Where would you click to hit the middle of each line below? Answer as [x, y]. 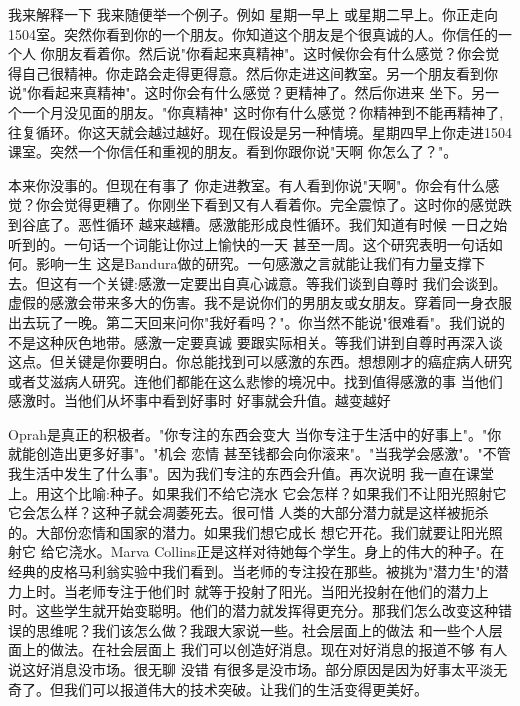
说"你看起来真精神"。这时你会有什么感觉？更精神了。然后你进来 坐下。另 [247, 92]
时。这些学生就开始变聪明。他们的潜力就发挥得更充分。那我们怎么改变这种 [253, 610]
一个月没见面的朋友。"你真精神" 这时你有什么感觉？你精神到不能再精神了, [262, 111]
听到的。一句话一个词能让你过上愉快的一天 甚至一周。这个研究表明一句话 [248, 243]
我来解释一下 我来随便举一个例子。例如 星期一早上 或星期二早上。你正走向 [253, 14]
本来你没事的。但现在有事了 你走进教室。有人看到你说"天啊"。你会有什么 [247, 184]
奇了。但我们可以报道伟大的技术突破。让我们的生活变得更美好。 [218, 688]
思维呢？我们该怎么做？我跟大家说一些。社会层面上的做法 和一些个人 [262, 629]
